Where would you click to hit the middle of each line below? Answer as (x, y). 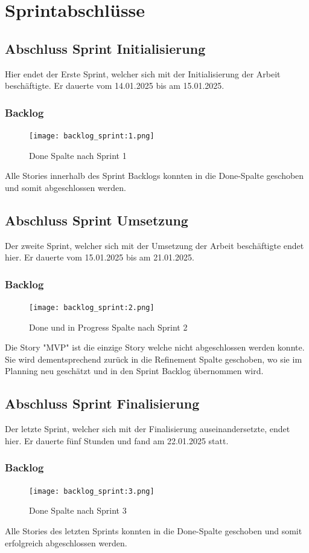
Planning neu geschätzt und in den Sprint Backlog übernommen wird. (134, 371)
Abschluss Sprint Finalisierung (102, 403)
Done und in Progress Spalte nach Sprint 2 (108, 327)
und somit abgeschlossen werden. (65, 187)
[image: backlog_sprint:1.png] (92, 136)
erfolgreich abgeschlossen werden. (66, 542)
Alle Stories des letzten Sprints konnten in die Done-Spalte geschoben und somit (154, 530)
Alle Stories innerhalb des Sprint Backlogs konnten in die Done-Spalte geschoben (154, 176)
